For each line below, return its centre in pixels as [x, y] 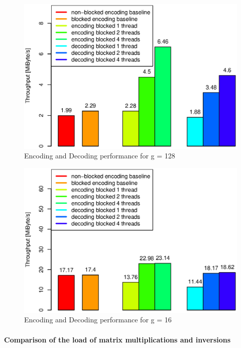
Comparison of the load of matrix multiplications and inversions [117, 339]
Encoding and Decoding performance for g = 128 [100, 156]
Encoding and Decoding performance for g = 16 [98, 320]
